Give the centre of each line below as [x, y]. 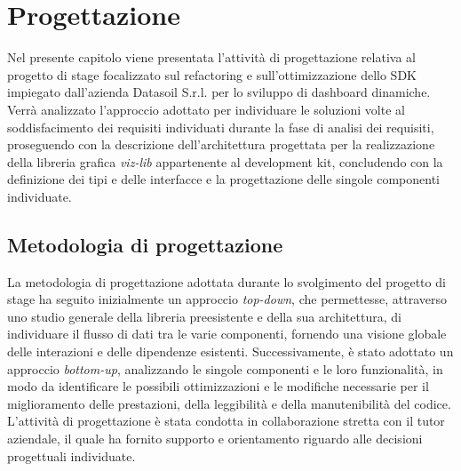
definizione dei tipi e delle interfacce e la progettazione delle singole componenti [224, 179]
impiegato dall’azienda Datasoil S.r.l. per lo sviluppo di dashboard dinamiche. [219, 92]
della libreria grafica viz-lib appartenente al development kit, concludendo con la [225, 161]
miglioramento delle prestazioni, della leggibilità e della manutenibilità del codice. [229, 403]
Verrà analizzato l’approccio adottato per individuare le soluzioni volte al [206, 109]
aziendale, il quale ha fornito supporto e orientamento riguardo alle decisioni [215, 439]
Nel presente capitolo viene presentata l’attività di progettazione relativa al [211, 57]
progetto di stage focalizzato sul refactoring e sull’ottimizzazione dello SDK [212, 74]
